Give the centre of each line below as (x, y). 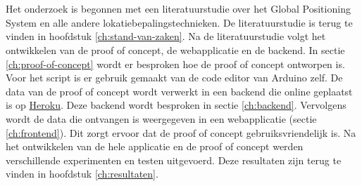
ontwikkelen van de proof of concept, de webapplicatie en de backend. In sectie (175, 49)
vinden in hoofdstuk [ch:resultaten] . (82, 174)
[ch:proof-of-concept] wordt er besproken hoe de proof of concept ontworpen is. (175, 64)
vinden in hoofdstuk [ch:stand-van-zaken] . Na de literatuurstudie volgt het (166, 36)
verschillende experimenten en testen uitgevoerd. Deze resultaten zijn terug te (174, 160)
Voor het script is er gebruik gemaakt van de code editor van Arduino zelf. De (174, 78)
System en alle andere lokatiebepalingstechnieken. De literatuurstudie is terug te (179, 22)
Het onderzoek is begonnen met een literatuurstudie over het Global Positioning (178, 9)
